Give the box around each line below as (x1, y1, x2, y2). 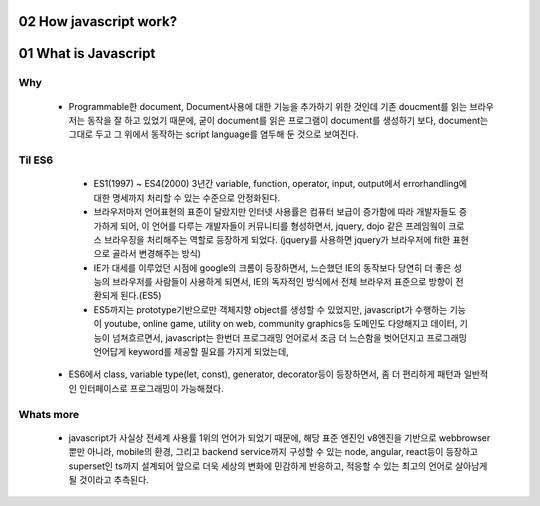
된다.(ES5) (120, 290, 162, 302)
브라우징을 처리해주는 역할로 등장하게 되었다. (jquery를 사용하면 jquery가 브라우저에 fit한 (103, 233, 451, 245)
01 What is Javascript (18, 45, 156, 62)
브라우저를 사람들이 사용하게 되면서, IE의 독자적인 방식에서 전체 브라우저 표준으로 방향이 (111, 276, 454, 288)
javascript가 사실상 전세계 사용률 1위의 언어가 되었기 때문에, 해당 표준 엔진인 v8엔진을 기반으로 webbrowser (68, 431, 491, 444)
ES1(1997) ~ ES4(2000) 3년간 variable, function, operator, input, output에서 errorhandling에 (93, 178, 467, 190)
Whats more (18, 407, 80, 421)
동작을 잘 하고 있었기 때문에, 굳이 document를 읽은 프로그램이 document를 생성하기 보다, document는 (86, 114, 489, 126)
